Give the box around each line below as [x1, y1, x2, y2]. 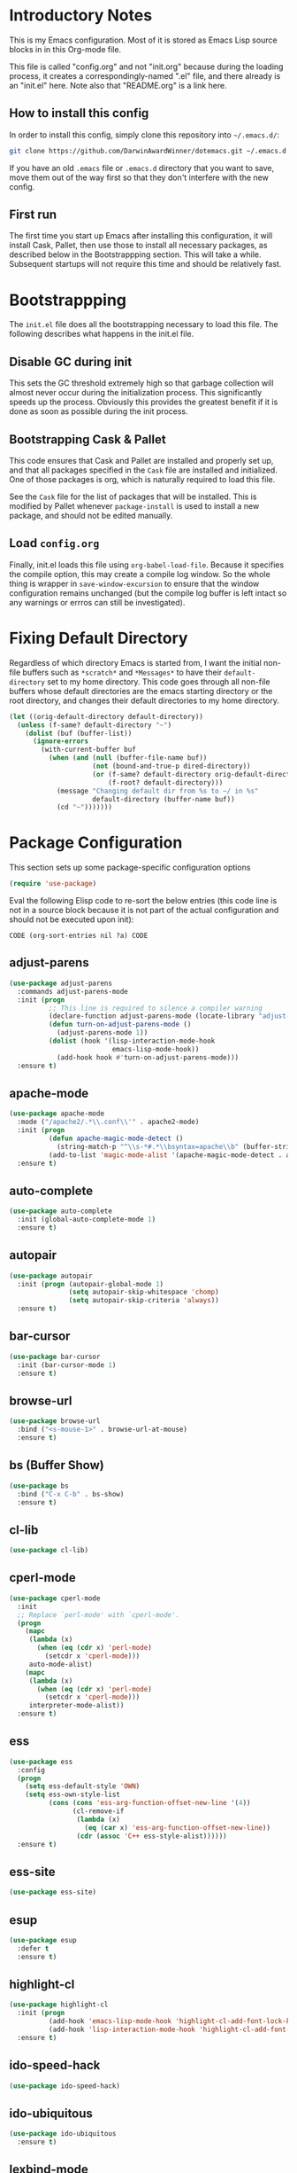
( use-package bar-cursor [9, 1352, 101, 1361]
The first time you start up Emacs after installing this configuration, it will [9, 231, 273, 241]
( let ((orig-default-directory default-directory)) [9, 712, 203, 721]
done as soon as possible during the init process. [9, 406, 188, 417]
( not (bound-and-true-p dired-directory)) [92, 762, 251, 770]
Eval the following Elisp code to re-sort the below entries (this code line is [9, 895, 278, 906]
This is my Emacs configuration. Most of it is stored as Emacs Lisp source [9, 35, 278, 45]
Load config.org [9, 535, 100, 551]
